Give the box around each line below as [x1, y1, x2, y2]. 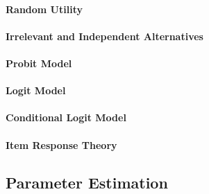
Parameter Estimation [6, 171, 168, 193]
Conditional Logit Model [6, 110, 126, 125]
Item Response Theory [6, 137, 117, 152]
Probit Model [6, 55, 72, 70]
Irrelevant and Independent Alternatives [6, 28, 203, 43]
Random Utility [6, 1, 83, 16]
